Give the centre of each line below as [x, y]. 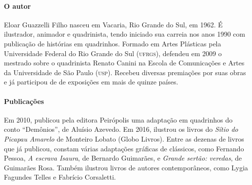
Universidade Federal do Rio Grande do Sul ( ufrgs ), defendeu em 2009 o [113, 53]
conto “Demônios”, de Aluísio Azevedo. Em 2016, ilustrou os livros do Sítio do [121, 129]
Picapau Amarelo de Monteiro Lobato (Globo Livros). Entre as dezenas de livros [124, 138]
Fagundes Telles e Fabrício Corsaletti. [60, 177]
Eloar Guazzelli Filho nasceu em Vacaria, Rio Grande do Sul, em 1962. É [113, 24]
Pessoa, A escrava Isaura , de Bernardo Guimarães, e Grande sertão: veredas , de [123, 158]
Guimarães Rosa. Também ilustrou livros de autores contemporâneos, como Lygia [126, 167]
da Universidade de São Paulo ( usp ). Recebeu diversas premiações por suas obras [125, 72]
